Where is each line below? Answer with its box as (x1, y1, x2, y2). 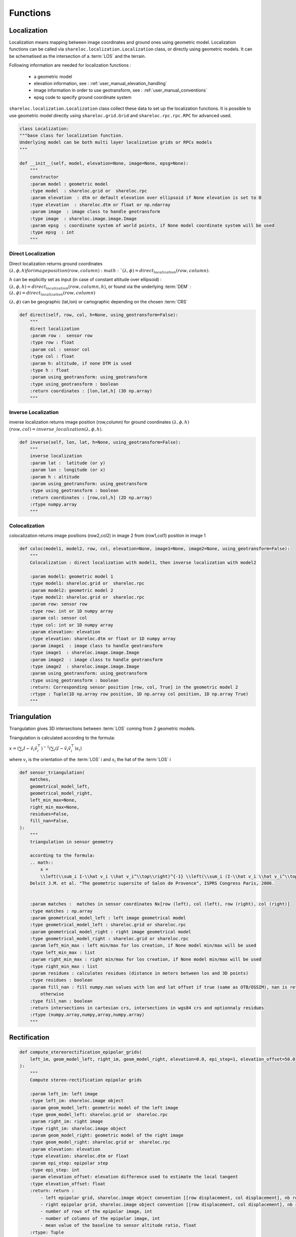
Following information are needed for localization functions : (9, 62, 132, 68)
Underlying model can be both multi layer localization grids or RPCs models (19, 140, 212, 145)
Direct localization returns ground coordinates (9, 260, 103, 267)
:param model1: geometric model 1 (30, 573, 113, 579)
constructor (30, 174, 59, 180)
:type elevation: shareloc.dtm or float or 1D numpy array (30, 636, 176, 642)
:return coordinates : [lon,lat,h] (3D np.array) (30, 388, 152, 394)
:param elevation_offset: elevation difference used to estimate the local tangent (30, 1174, 238, 1180)
